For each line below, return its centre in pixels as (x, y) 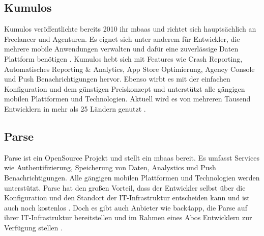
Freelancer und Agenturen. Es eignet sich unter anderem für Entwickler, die (122, 38)
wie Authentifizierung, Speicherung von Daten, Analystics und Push (110, 167)
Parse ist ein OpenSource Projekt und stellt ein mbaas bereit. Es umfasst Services (132, 157)
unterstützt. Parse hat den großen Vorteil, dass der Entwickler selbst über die (125, 187)
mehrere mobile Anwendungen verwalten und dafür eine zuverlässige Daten (121, 49)
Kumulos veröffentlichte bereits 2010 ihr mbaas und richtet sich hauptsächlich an (130, 29)
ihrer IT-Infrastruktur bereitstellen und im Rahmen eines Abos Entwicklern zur (128, 217)
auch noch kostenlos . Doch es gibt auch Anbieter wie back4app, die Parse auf (126, 207)
